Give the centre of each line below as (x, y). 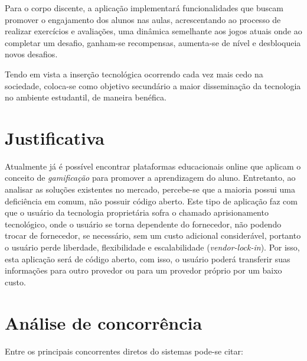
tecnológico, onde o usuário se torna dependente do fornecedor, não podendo (143, 224)
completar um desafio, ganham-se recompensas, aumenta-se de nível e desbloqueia (153, 42)
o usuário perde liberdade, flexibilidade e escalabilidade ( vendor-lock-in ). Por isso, (152, 247)
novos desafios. (31, 54)
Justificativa (55, 137)
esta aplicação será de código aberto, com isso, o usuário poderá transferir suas (148, 258)
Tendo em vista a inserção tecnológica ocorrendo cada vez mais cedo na (134, 74)
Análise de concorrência (104, 322)
